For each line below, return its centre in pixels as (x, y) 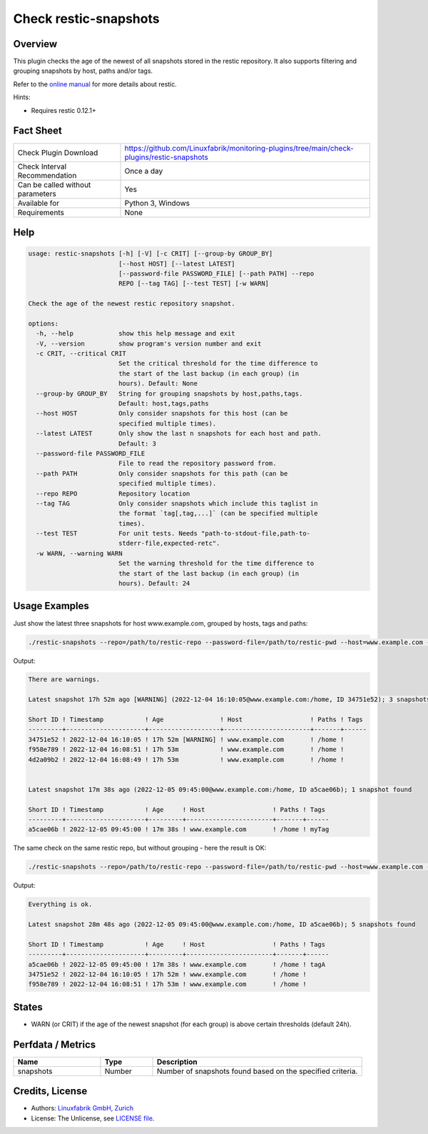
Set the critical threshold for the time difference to (218, 363)
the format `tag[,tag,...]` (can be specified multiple (218, 513)
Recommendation (47, 175)
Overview (35, 44)
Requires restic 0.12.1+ (63, 110)
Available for (39, 203)
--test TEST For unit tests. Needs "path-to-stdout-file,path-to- (173, 533)
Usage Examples (51, 606)
